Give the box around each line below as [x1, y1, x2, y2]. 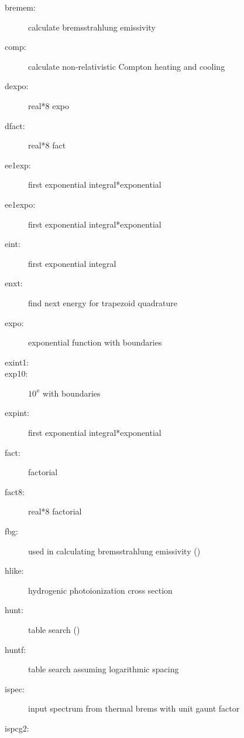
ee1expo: [5, 198, 36, 210]
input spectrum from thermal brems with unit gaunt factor [28, 702, 240, 715]
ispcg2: [5, 722, 29, 734]
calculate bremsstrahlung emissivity [28, 21, 156, 33]
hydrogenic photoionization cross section [28, 584, 173, 596]
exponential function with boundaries [28, 336, 162, 348]
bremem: [5, 1, 36, 13]
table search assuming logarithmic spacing [28, 663, 179, 675]
